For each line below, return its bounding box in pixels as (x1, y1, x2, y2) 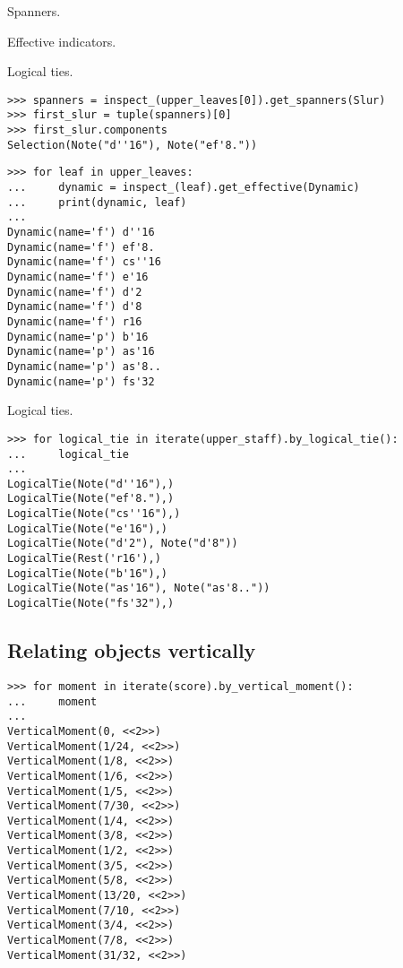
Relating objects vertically (7, 636, 256, 664)
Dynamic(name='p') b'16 (7, 330, 149, 343)
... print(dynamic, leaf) (7, 195, 187, 209)
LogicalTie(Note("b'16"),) (7, 566, 167, 580)
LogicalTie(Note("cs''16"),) (7, 507, 181, 521)
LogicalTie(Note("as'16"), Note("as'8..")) (7, 582, 270, 595)
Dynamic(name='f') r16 (7, 315, 142, 328)
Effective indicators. (7, 31, 116, 50)
